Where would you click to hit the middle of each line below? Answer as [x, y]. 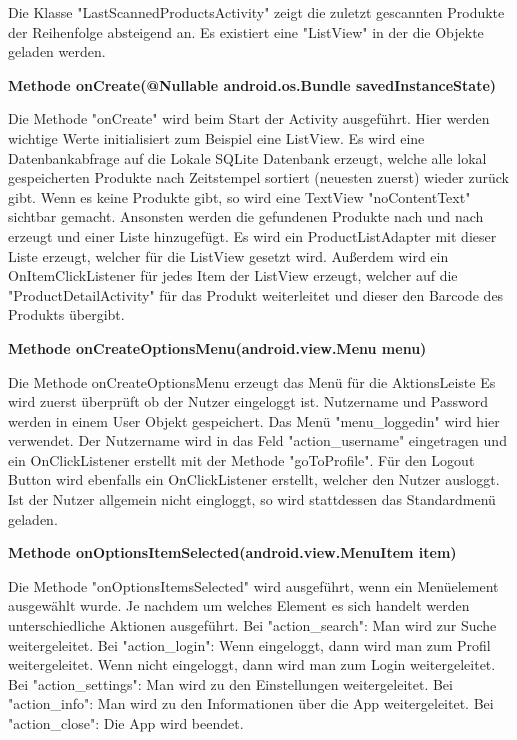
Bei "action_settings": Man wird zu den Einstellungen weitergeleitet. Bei [230, 683]
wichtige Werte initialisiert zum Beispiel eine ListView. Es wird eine [216, 137]
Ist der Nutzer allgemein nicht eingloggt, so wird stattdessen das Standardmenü [252, 499]
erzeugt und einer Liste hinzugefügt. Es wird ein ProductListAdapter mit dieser [252, 235]
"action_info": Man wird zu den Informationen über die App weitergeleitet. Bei [251, 703]
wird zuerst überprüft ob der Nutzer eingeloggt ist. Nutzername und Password [248, 401]
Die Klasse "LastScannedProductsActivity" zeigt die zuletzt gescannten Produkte [256, 12]
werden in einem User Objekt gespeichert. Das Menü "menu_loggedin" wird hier [254, 420]
